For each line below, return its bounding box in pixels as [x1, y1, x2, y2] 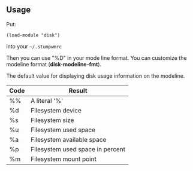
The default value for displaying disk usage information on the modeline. [6, 72, 185, 80]
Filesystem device [31, 106, 82, 114]
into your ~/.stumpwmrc [6, 42, 62, 50]
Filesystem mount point [31, 155, 97, 163]
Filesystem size [31, 116, 74, 124]
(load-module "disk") [6, 32, 61, 38]
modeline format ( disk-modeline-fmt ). [6, 60, 102, 68]
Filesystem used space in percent [31, 145, 126, 153]
